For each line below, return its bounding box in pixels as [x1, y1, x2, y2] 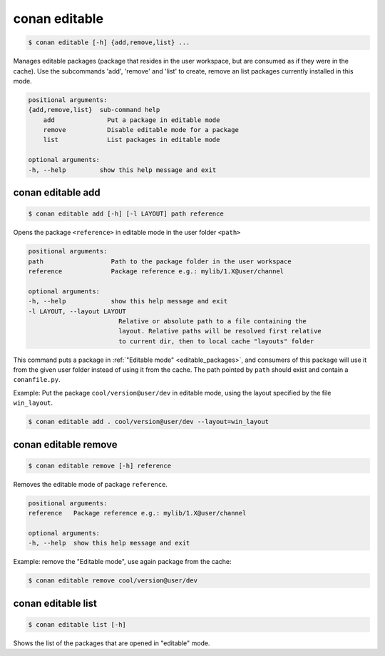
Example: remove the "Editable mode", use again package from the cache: [13, 557, 232, 566]
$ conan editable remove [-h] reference [28, 461, 171, 470]
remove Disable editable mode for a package [43, 126, 239, 134]
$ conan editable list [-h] [28, 620, 126, 628]
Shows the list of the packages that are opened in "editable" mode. [13, 639, 210, 647]
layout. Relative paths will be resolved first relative [118, 327, 322, 335]
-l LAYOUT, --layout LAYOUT [28, 307, 126, 316]
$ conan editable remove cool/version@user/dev [28, 577, 197, 585]
